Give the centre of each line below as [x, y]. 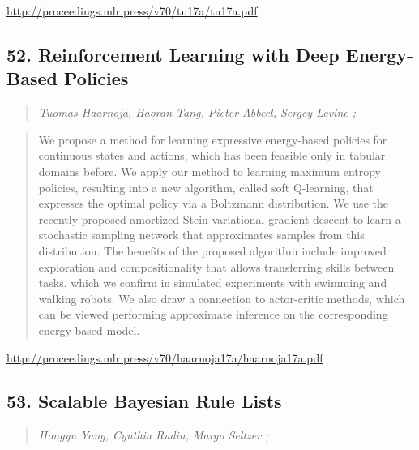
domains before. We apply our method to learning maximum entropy [210, 171]
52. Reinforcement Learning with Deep [173, 54]
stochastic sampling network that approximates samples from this [201, 235]
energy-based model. [89, 330]
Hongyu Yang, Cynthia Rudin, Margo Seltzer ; [154, 435]
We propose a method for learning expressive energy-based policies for [213, 139]
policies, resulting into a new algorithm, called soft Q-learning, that [206, 187]
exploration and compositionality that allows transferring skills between [216, 266]
